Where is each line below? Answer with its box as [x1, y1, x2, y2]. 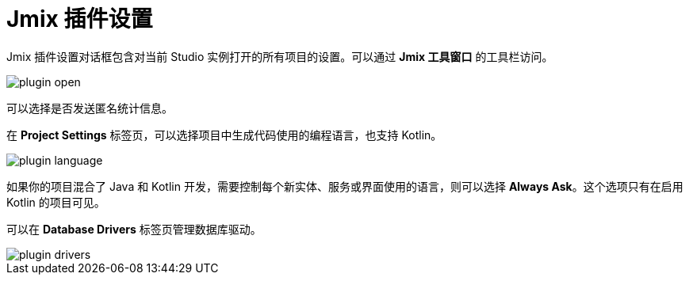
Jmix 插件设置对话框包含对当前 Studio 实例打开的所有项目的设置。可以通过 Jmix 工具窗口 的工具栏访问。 [6, 49, 553, 63]
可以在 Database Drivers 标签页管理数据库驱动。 [6, 222, 262, 236]
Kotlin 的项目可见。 [6, 195, 105, 209]
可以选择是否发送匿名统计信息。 [6, 101, 173, 115]
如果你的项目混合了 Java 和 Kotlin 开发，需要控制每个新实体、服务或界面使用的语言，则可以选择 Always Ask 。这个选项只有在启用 [6, 179, 683, 193]
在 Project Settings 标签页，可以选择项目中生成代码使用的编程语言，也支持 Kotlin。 [6, 127, 442, 142]
